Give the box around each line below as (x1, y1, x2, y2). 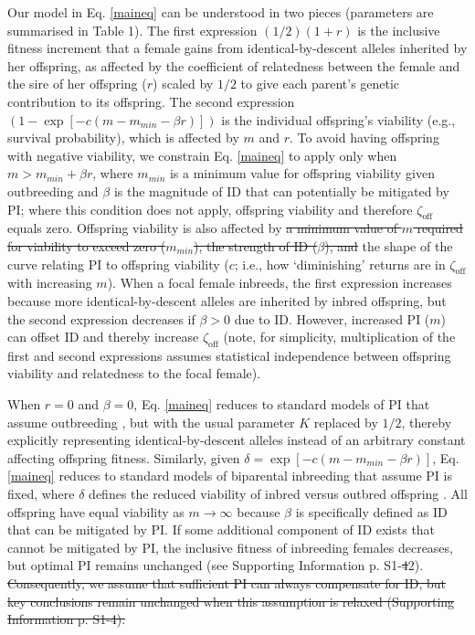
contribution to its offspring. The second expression (7, 91, 295, 111)
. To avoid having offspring (290, 128, 439, 147)
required (417, 218, 463, 238)
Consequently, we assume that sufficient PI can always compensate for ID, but (7, 574, 446, 593)
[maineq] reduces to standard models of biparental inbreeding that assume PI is (7, 466, 452, 485)
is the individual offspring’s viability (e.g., (221, 110, 456, 129)
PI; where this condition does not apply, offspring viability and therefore (7, 199, 413, 218)
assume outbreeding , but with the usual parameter (7, 412, 295, 431)
